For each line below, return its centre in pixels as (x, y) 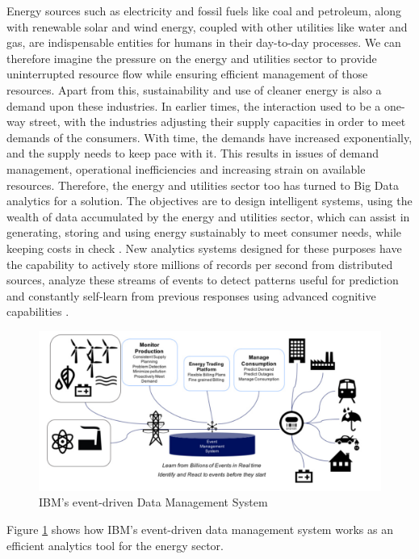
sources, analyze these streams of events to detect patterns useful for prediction (203, 280)
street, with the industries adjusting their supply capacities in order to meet (218, 122)
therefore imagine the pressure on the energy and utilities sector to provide (192, 58)
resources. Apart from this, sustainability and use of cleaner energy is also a (194, 89)
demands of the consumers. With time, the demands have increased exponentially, (209, 137)
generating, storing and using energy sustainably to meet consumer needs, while (204, 232)
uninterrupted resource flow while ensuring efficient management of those (187, 74)
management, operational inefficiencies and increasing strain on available (186, 168)
